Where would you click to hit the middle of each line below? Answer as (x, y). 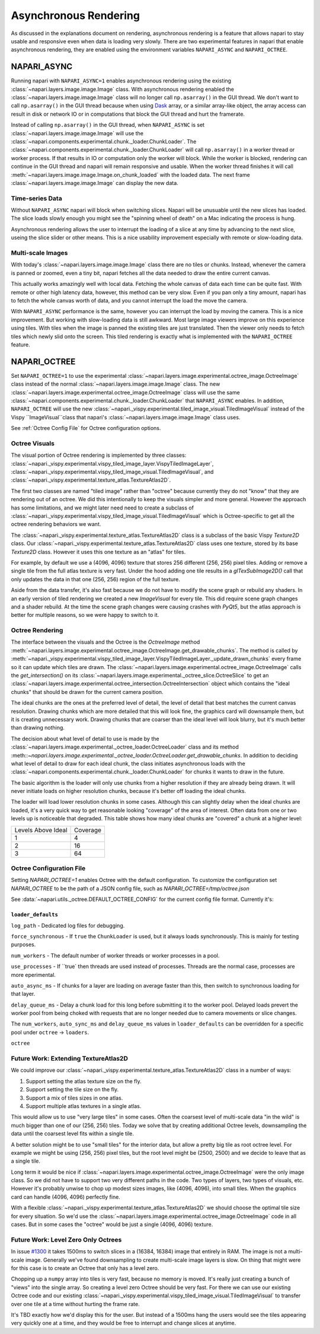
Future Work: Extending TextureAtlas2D (70, 1059)
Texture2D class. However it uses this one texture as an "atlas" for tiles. (98, 552)
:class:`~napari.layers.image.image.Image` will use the (77, 133)
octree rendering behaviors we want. (56, 524)
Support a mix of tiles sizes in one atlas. (74, 1098)
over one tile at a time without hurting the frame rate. (75, 1304)
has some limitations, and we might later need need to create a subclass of (102, 508)
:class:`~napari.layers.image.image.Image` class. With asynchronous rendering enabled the (122, 89)
